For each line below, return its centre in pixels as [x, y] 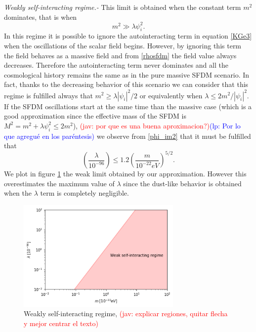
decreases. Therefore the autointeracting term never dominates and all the [116, 65]
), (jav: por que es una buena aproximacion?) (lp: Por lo [157, 125]
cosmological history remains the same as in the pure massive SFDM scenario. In [127, 74]
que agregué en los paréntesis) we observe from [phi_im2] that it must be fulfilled [128, 136]
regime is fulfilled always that [48, 95]
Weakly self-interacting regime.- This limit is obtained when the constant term [123, 7]
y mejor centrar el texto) [61, 323]
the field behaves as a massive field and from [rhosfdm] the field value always [120, 55]
